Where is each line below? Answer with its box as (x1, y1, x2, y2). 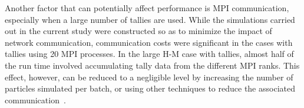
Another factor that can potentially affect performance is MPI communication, (5, 2, 289, 14)
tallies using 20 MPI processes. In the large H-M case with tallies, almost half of (5, 48, 294, 60)
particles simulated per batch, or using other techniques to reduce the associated (5, 82, 295, 95)
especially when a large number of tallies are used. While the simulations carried (5, 13, 295, 25)
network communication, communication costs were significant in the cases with (5, 36, 293, 48)
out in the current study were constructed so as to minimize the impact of (5, 25, 272, 37)
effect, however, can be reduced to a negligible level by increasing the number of (5, 70, 293, 83)
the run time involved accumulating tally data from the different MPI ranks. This (5, 59, 300, 71)
